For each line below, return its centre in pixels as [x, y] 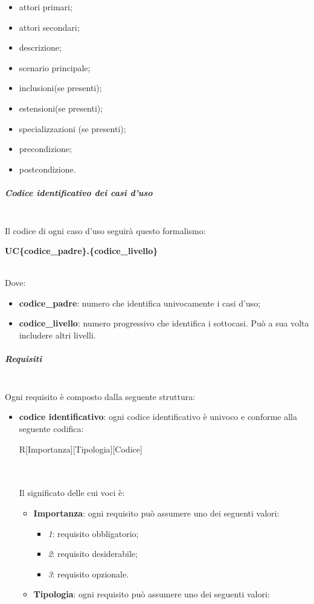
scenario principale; [55, 67]
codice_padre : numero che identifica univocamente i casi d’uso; [140, 303]
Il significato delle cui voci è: [72, 493]
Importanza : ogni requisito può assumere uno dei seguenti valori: [156, 513]
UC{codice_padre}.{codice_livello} [82, 251]
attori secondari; [49, 27]
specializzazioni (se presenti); [72, 128]
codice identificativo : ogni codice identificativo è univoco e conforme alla [158, 417]
